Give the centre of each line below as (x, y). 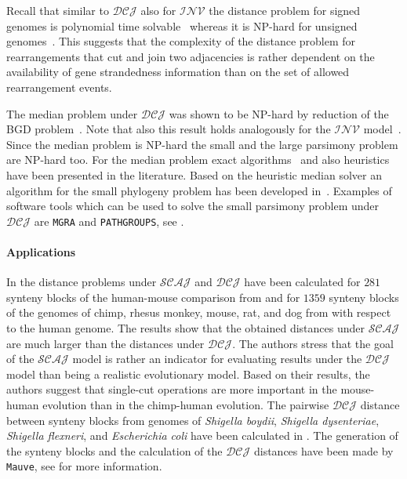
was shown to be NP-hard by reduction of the (279, 113)
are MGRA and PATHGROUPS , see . (109, 221)
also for (158, 10)
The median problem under (72, 113)
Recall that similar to (58, 10)
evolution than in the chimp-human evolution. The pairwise (186, 404)
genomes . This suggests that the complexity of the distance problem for (181, 41)
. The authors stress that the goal (313, 343)
